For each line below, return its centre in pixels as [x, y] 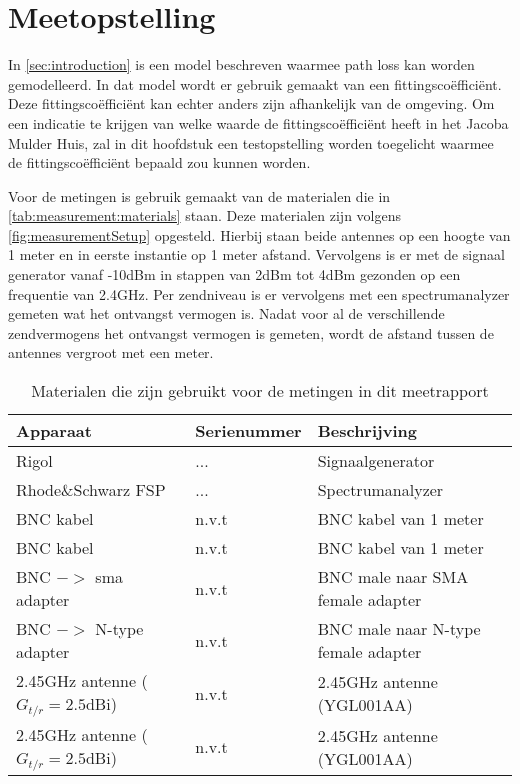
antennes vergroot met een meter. [111, 352]
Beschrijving [367, 431]
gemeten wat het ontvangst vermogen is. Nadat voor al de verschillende [226, 313]
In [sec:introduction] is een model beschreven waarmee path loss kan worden [241, 64]
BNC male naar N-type [399, 629]
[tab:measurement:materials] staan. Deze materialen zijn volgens [204, 215]
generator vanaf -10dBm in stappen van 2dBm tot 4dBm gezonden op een [234, 274]
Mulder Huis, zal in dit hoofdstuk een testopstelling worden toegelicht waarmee [251, 142]
